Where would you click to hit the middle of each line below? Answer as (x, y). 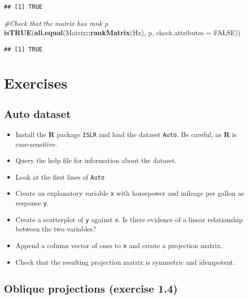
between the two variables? (56, 229)
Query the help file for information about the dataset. (96, 160)
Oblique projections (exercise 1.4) (91, 288)
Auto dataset (37, 114)
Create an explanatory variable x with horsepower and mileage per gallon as (130, 193)
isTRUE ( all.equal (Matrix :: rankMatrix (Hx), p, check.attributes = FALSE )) (122, 33)
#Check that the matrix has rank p (56, 23)
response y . (32, 203)
